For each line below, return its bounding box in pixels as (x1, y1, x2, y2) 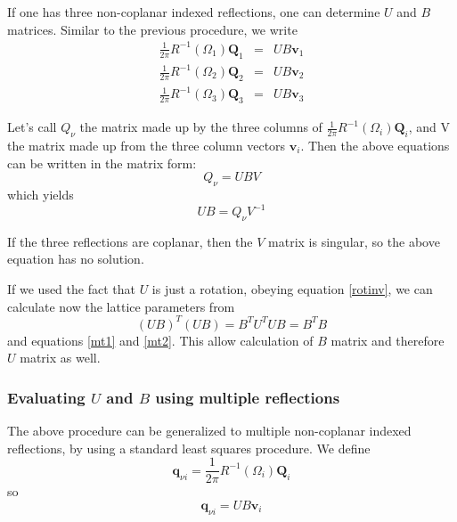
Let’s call (7, 118, 57, 136)
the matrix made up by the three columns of (79, 118, 322, 136)
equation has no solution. (7, 249, 144, 268)
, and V (408, 118, 451, 136)
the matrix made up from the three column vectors (7, 135, 286, 154)
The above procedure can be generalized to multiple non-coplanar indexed (7, 421, 412, 440)
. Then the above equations (300, 135, 450, 154)
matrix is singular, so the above (268, 232, 440, 250)
